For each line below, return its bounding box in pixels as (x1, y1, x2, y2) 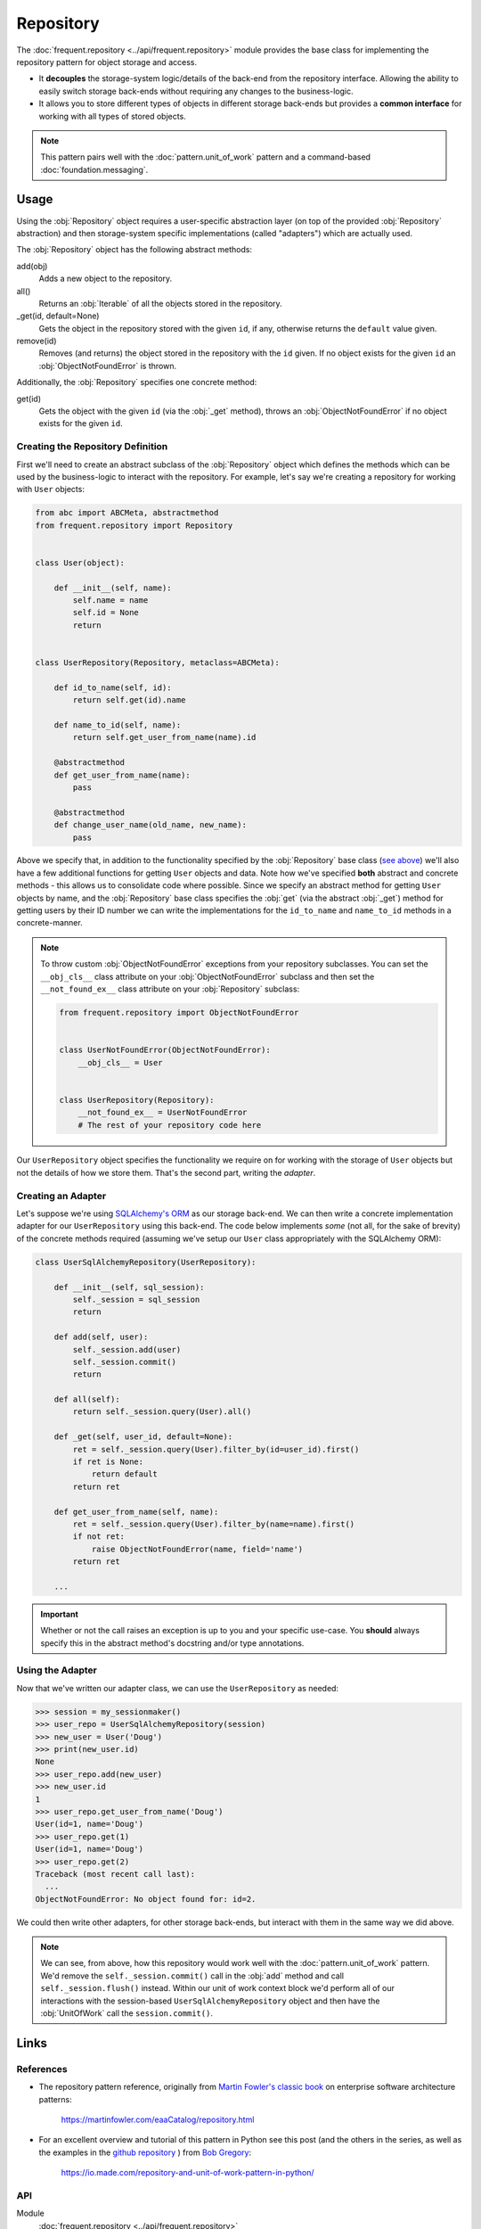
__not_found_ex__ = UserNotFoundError (77, 1107, 248, 1118)
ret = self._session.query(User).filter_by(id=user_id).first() (72, 1444, 360, 1454)
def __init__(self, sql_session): (53, 1282, 205, 1292)
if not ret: (72, 1532, 125, 1542)
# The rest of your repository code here (77, 1120, 262, 1130)
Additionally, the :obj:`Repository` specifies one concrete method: (16, 377, 257, 388)
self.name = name (72, 596, 149, 605)
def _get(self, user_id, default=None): (53, 1432, 233, 1442)
